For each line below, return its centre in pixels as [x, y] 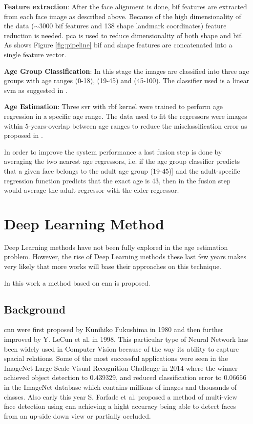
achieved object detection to [46, 377]
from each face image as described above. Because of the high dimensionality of [123, 16]
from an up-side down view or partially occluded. [77, 415]
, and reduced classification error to [169, 377]
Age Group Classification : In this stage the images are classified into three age [126, 71]
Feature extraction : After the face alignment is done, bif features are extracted [126, 6]
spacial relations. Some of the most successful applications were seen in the [116, 358]
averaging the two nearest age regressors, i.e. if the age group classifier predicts [122, 161]
